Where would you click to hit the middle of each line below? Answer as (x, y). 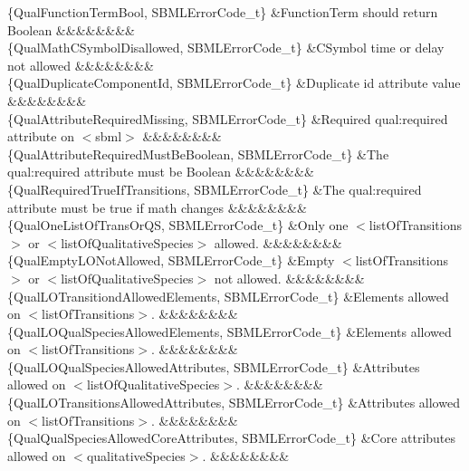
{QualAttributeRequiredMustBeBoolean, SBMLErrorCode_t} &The (198, 154)
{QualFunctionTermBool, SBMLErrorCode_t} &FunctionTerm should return (223, 12)
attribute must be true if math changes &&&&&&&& (157, 207)
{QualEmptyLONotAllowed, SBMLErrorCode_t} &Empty (171, 260)
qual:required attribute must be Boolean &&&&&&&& (161, 172)
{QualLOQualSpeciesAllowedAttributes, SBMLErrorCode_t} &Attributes (214, 366)
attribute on (41, 136)
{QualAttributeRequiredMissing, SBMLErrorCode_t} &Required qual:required (228, 118)
